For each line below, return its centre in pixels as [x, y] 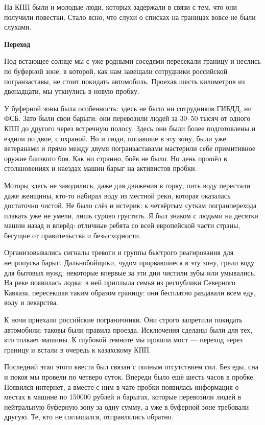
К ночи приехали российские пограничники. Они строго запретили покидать [123, 320]
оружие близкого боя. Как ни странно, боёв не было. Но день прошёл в [116, 158]
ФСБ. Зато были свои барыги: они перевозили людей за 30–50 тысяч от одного [127, 118]
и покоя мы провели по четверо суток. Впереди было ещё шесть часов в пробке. [130, 377]
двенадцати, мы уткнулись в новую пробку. [72, 91]
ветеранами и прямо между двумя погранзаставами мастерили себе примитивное [130, 148]
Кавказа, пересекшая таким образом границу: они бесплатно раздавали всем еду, [130, 292]
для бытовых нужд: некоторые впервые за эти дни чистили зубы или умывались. [130, 272]
